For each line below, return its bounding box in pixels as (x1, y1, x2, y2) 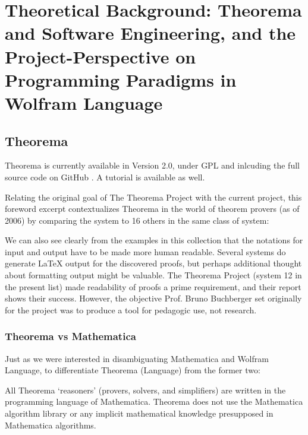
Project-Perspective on (5, 44, 196, 68)
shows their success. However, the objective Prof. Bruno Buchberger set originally (5, 292, 302, 304)
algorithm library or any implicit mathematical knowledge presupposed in (5, 407, 274, 420)
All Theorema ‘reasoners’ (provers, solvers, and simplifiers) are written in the (5, 383, 286, 396)
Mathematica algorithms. (5, 418, 96, 431)
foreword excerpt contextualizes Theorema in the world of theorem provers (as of (5, 202, 300, 215)
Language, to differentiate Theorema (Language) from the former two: (5, 364, 260, 376)
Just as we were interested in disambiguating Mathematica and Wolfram (5, 352, 269, 364)
